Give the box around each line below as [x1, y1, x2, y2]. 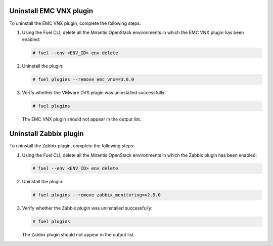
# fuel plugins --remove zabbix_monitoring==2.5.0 [32, 192, 161, 198]
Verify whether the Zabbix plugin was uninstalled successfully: [22, 205, 153, 211]
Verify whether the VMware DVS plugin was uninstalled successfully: [22, 90, 166, 96]
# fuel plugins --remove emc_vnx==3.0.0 [32, 76, 134, 83]
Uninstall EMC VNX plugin [9, 7, 94, 15]
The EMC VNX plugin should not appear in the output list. [22, 116, 142, 122]
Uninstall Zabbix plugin [9, 130, 84, 138]
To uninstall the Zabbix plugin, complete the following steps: [9, 143, 135, 149]
